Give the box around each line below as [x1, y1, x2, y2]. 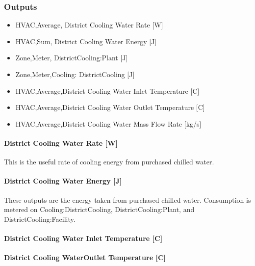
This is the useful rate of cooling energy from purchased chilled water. [4, 157, 214, 167]
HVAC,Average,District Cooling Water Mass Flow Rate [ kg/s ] [15, 118, 202, 129]
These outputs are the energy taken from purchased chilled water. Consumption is [4, 194, 251, 205]
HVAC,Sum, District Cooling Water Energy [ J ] [15, 36, 157, 46]
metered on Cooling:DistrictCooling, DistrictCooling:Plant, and [4, 204, 195, 214]
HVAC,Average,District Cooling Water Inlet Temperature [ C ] [15, 85, 200, 96]
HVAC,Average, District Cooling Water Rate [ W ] [15, 20, 163, 30]
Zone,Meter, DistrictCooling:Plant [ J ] [15, 53, 128, 63]
